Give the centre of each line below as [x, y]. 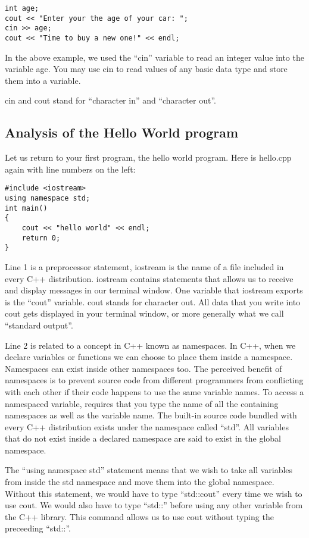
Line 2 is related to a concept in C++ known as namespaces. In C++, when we [150, 345]
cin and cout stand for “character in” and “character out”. [110, 100]
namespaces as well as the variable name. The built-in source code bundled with [151, 415]
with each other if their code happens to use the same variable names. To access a [154, 391]
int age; [22, 8]
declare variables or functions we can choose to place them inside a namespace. [149, 357]
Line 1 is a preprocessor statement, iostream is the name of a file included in [144, 266]
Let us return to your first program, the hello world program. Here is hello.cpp [148, 157]
